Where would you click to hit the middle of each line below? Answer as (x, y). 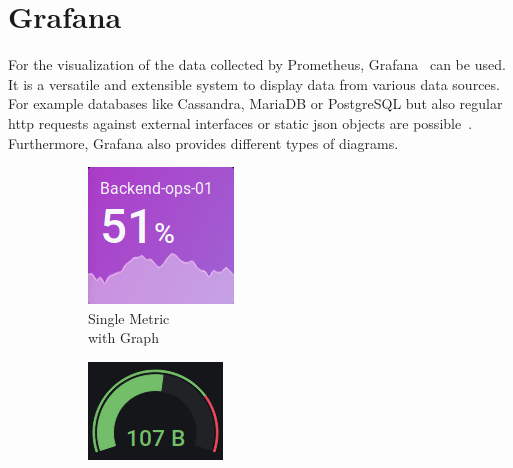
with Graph (123, 337)
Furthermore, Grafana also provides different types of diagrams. (203, 142)
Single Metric (129, 317)
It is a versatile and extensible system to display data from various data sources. (254, 83)
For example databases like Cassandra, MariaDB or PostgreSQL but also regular (255, 103)
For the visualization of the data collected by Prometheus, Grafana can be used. (257, 64)
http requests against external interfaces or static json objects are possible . (240, 122)
